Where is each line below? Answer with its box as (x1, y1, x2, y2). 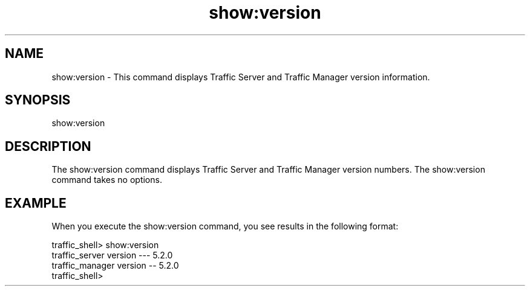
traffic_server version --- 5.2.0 (51, 250, 173, 261)
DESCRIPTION (5, 138, 91, 154)
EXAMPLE (5, 195, 67, 211)
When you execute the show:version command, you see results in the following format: (51, 221, 399, 232)
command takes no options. (51, 174, 162, 185)
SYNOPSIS (5, 92, 71, 108)
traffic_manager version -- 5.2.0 (51, 260, 179, 271)
